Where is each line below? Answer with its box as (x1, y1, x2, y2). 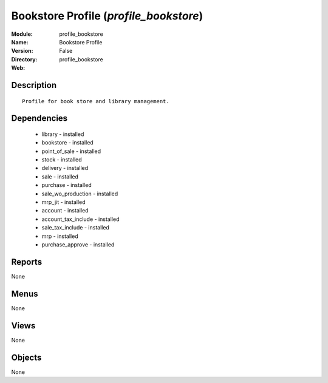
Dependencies (11, 113, 68, 124)
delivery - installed (41, 164, 89, 172)
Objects (11, 352, 42, 362)
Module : (11, 30, 33, 38)
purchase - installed (41, 181, 92, 189)
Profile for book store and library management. (22, 98, 169, 104)
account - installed (41, 207, 89, 214)
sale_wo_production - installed (41, 190, 118, 197)
